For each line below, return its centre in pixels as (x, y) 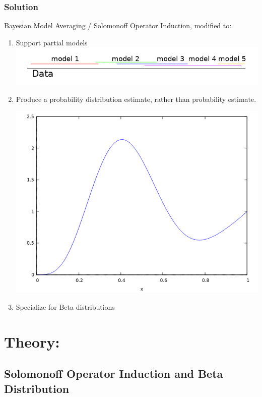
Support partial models (52, 42)
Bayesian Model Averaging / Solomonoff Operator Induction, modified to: (118, 25)
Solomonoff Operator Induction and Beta (114, 374)
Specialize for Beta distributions (65, 306)
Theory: (32, 341)
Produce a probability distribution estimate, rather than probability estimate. (136, 99)
